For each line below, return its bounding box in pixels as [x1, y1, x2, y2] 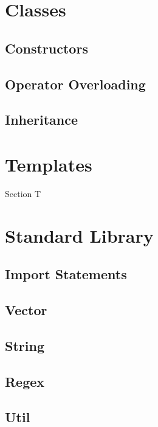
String [5, 336, 44, 355]
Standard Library [5, 223, 154, 248]
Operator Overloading [5, 74, 146, 93]
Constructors [5, 38, 88, 57]
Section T [5, 187, 41, 200]
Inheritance [5, 110, 78, 129]
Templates [5, 151, 92, 176]
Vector [5, 300, 47, 319]
